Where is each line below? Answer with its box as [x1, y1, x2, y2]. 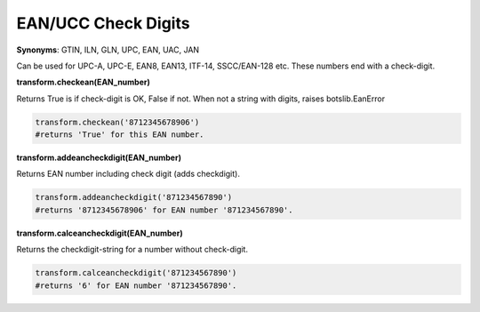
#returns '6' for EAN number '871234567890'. [35, 280, 237, 291]
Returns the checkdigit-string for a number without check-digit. [16, 244, 249, 255]
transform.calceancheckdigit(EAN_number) [16, 228, 183, 238]
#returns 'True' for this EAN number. [35, 130, 204, 140]
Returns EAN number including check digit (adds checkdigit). [16, 169, 240, 180]
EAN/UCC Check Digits [16, 13, 190, 33]
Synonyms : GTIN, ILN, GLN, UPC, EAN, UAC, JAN [16, 44, 200, 55]
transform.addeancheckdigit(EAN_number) [16, 152, 182, 164]
